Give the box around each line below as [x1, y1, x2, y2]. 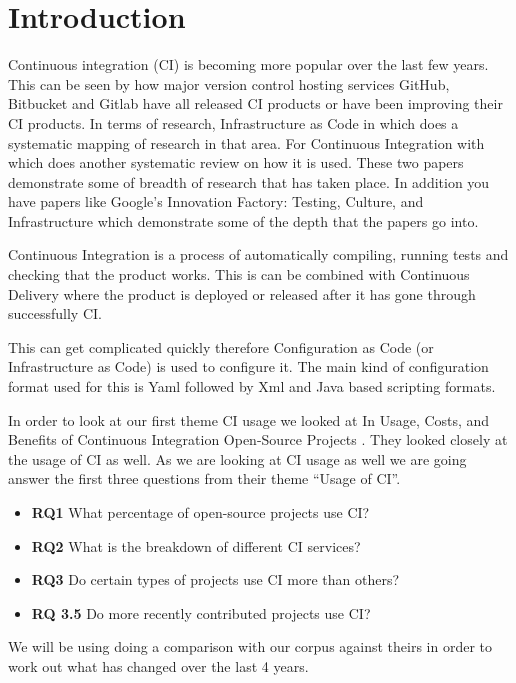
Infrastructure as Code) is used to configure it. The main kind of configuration [8, 356, 489, 377]
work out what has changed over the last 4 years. [8, 655, 309, 676]
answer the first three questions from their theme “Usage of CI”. [8, 468, 401, 489]
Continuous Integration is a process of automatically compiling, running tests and [8, 244, 509, 265]
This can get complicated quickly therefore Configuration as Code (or [8, 336, 434, 357]
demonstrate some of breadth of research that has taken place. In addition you [8, 171, 490, 192]
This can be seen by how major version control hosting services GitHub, [8, 73, 450, 94]
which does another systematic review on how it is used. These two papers [8, 152, 464, 173]
